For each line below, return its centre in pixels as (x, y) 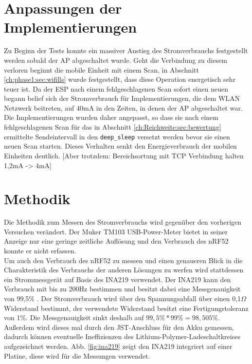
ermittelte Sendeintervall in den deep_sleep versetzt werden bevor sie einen (117, 136)
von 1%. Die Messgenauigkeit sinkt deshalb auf (74, 317)
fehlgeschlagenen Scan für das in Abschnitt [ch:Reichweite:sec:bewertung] (113, 127)
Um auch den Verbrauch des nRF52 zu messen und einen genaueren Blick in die (123, 260)
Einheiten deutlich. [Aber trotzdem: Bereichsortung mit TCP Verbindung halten (124, 155)
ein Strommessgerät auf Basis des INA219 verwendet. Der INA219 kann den (117, 279)
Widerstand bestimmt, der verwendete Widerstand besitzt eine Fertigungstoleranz (126, 308)
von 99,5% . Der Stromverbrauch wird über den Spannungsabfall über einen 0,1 (123, 298)
